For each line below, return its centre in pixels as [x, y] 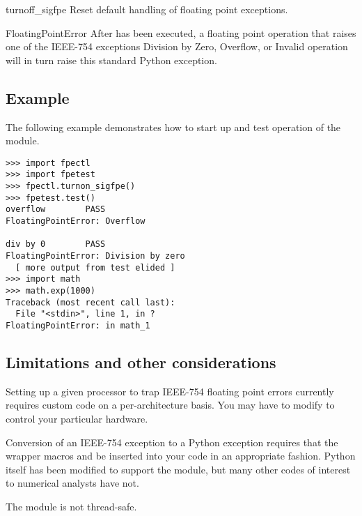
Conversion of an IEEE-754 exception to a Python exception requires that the [172, 442]
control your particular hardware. [77, 418]
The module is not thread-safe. [71, 506]
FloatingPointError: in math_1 [78, 325]
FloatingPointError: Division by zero [95, 256]
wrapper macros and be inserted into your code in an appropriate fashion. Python [181, 456]
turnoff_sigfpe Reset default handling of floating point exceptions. [147, 9]
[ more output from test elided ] [95, 267]
